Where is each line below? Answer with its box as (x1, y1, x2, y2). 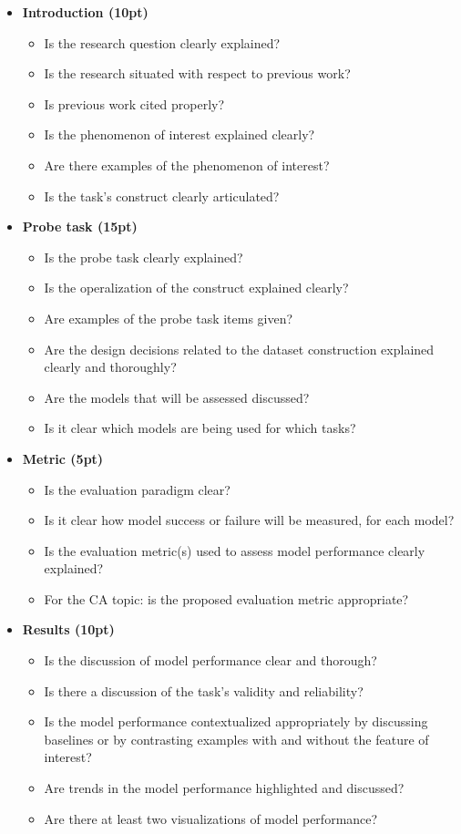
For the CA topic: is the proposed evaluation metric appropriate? (44, 589, 409, 608)
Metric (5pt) (22, 448, 104, 468)
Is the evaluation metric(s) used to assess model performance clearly (44, 541, 425, 560)
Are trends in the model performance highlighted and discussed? (44, 778, 405, 798)
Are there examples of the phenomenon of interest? (44, 155, 330, 174)
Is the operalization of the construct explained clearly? (44, 278, 349, 297)
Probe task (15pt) (22, 217, 138, 236)
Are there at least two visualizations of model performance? (44, 808, 378, 828)
